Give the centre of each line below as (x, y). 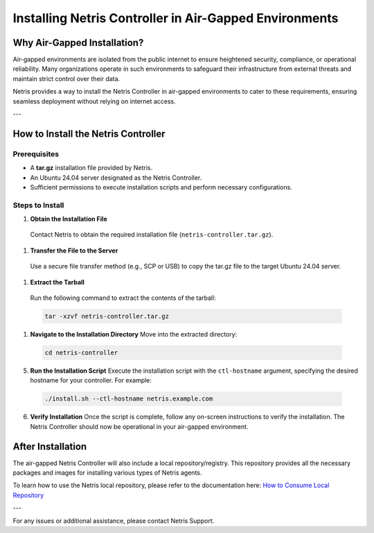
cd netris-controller (81, 353)
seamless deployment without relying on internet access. (94, 101)
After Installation (50, 447)
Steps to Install (38, 205)
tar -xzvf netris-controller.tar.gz (107, 316)
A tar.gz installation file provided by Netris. (91, 168)
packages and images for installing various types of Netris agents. (107, 473)
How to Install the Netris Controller (89, 134)
